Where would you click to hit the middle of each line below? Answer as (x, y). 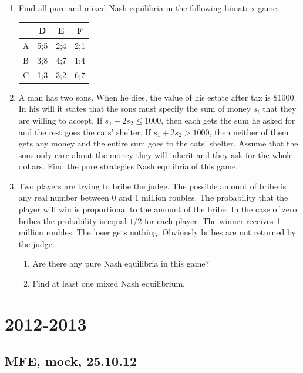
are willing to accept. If (60, 120)
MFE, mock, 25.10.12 (71, 361)
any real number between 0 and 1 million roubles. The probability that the (153, 197)
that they (280, 109)
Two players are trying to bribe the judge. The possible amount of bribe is (152, 186)
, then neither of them (249, 131)
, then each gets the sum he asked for (228, 120)
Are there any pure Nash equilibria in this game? (121, 263)
